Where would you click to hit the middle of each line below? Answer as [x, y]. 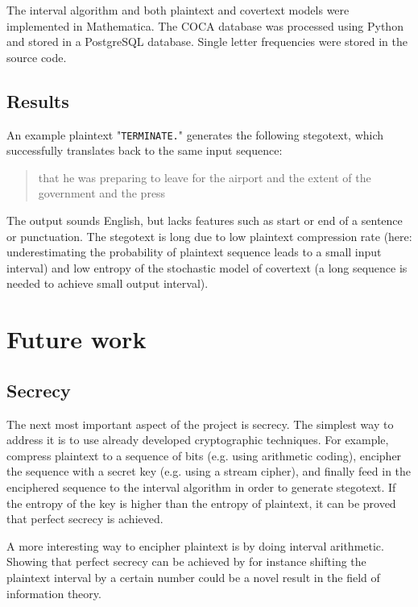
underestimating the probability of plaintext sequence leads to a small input [194, 252]
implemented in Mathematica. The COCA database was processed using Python [205, 25]
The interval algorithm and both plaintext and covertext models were [178, 10]
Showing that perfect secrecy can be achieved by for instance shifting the [186, 561]
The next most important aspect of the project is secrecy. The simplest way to [200, 424]
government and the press [102, 193]
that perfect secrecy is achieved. [85, 519]
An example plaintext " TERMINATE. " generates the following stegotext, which [195, 134]
